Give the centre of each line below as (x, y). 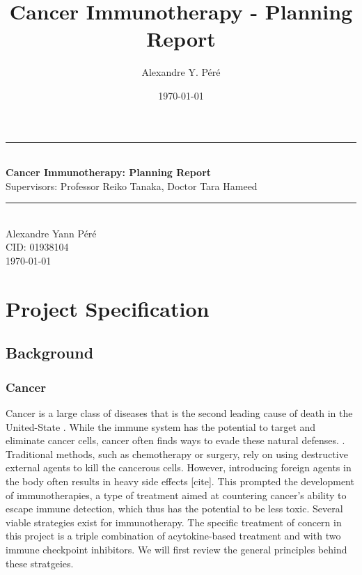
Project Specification (108, 308)
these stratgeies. (40, 563)
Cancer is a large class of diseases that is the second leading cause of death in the (179, 413)
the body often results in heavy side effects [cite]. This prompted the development (180, 481)
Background (50, 353)
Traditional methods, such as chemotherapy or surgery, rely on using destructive (177, 454)
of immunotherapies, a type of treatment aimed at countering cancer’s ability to (176, 495)
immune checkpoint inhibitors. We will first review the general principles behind (176, 549)
